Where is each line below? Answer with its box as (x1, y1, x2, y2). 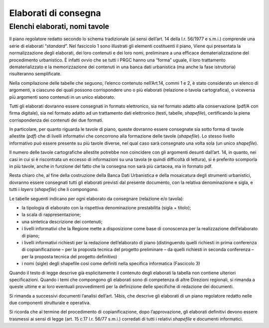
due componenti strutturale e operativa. (9, 300, 91, 306)
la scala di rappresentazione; (21, 212, 81, 218)
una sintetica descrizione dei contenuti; (21, 218, 103, 224)
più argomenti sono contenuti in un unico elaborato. (9, 94, 116, 100)
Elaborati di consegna (9, 7, 102, 18)
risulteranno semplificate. (9, 71, 62, 77)
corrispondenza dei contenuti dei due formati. (9, 117, 104, 123)
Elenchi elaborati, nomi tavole (9, 22, 110, 31)
